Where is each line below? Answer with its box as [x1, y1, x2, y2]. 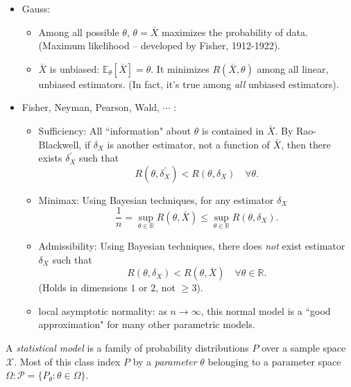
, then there [281, 137, 331, 151]
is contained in [202, 123, 264, 137]
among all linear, [257, 61, 329, 76]
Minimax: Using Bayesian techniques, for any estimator [38, 192, 274, 207]
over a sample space [262, 341, 346, 354]
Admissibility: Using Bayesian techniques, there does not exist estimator [38, 239, 345, 253]
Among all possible [38, 24, 119, 39]
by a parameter [132, 354, 197, 368]
